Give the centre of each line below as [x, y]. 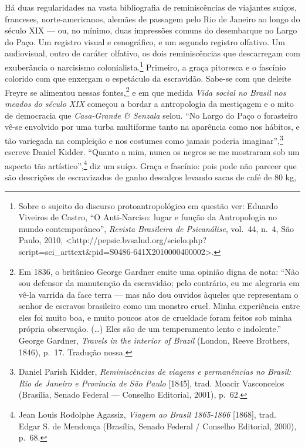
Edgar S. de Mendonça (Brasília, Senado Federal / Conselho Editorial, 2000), [157, 426]
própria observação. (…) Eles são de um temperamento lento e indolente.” [150, 329]
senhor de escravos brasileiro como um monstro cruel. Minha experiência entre [159, 306]
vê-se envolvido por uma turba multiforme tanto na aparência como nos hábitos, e [152, 127]
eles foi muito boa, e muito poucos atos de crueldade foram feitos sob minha [155, 317]
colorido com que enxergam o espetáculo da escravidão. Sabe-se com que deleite [148, 78]
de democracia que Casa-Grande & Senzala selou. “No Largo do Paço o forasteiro [151, 115]
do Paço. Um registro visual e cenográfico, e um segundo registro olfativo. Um [145, 41]
